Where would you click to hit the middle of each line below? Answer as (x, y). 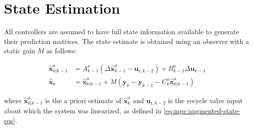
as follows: (62, 51)
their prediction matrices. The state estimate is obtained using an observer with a (126, 41)
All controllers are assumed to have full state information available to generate (122, 32)
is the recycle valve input (206, 100)
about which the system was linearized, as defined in (83, 111)
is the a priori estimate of (83, 100)
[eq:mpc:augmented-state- (202, 111)
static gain (20, 51)
